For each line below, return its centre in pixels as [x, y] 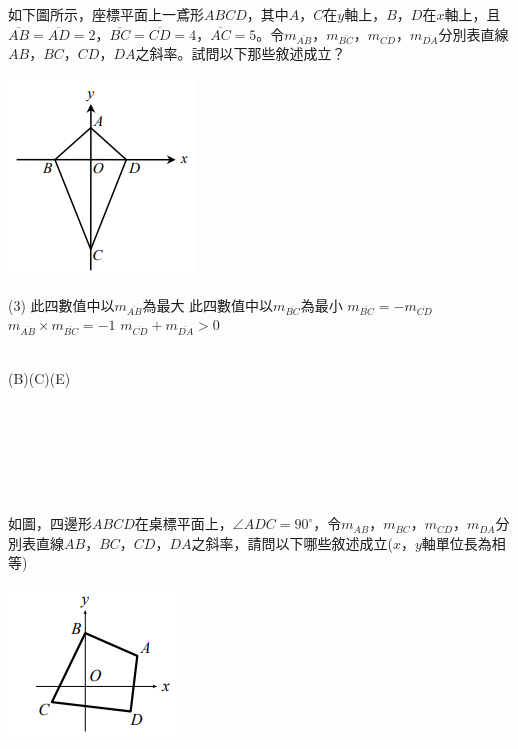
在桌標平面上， [183, 523]
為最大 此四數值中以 [208, 304]
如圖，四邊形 [50, 523]
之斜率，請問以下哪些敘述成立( [292, 542]
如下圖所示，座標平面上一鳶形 [106, 14]
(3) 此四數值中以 [61, 304]
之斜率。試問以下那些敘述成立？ [240, 53]
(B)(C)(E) [39, 377]
